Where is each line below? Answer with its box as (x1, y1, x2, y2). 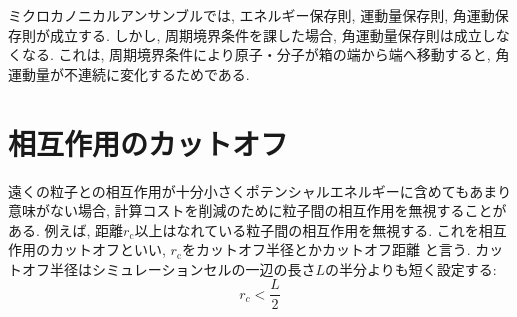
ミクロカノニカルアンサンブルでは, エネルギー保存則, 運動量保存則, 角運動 (8, 5, 495, 25)
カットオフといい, (49, 239, 166, 260)
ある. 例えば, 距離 (8, 219, 124, 240)
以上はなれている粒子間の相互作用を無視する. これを (134, 219, 479, 240)
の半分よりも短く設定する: (325, 258, 497, 279)
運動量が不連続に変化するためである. (8, 63, 250, 84)
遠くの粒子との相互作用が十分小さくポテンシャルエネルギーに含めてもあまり (8, 180, 512, 201)
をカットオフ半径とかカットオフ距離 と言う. (182, 239, 471, 260)
